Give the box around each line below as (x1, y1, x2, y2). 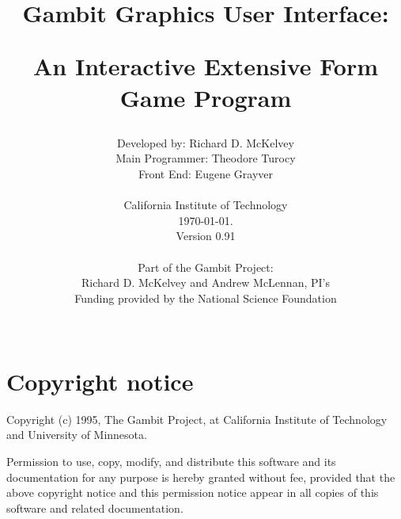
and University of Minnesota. (6, 426, 147, 443)
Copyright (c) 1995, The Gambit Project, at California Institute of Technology (6, 410, 388, 427)
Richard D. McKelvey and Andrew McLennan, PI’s (81, 274, 330, 291)
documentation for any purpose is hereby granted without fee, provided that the (6, 468, 395, 485)
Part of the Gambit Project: (138, 258, 274, 275)
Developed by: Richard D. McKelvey (117, 134, 294, 151)
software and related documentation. (6, 499, 183, 516)
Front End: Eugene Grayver (138, 165, 273, 181)
